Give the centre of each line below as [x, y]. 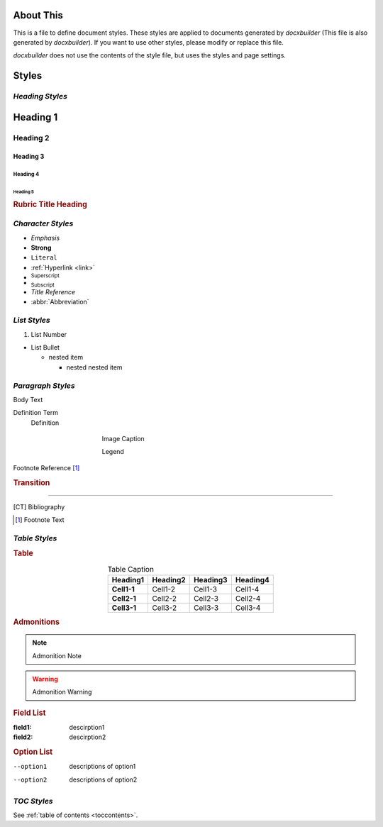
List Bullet [45, 347]
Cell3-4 [248, 608]
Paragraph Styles [44, 385]
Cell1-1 [123, 589]
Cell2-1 [124, 598]
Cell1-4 [247, 589]
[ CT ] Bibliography [39, 506]
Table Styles [35, 538]
